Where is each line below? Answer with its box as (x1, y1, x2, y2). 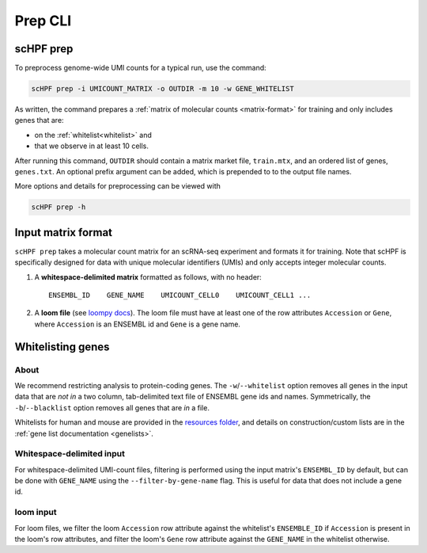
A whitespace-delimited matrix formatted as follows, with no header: (34, 272, 263, 281)
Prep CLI (14, 12, 72, 29)
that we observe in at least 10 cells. (34, 141, 149, 151)
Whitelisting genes (14, 340, 110, 353)
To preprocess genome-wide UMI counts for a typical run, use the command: (14, 63, 266, 73)
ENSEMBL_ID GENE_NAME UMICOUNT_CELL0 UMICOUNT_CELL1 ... (48, 291, 312, 300)
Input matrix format (14, 226, 113, 239)
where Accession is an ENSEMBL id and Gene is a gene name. (34, 319, 241, 329)
